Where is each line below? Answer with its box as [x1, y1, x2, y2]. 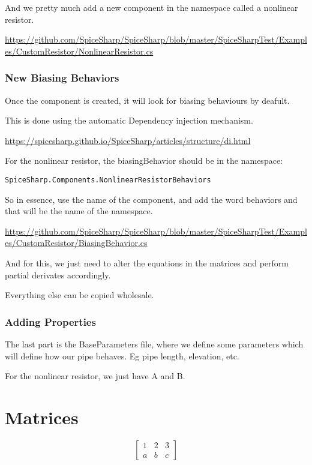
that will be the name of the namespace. [5, 205, 153, 217]
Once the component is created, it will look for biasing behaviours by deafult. [5, 94, 290, 106]
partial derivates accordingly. [5, 268, 111, 281]
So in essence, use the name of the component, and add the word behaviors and [5, 193, 298, 205]
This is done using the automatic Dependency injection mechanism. [5, 114, 253, 127]
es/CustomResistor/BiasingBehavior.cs [5, 236, 148, 249]
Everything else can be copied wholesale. [5, 289, 154, 301]
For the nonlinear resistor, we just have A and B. [5, 370, 185, 382]
